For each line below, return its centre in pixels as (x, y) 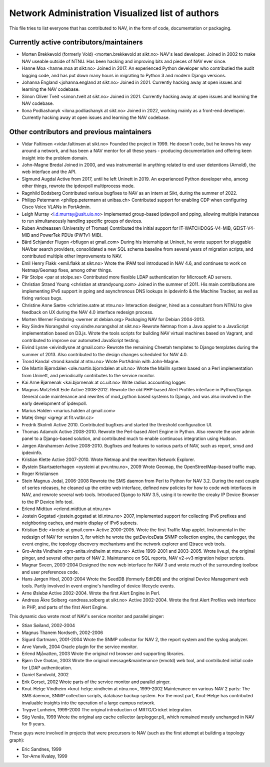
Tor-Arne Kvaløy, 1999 (44, 756)
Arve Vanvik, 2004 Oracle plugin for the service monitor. (80, 647)
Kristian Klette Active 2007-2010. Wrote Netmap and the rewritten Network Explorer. (108, 459)
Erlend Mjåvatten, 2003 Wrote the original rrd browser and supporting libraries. (103, 654)
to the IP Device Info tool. (48, 502)
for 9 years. (34, 724)
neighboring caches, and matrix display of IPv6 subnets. (80, 523)
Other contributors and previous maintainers (80, 132)
